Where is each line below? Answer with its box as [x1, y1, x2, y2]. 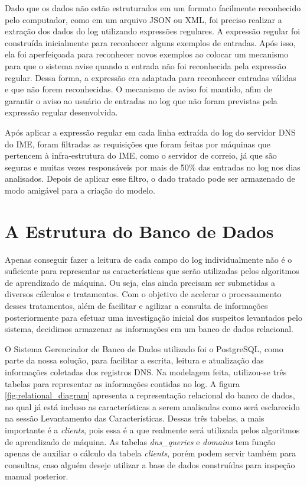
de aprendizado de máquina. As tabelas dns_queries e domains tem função [5, 435, 276, 448]
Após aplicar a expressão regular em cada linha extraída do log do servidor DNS [5, 125, 296, 138]
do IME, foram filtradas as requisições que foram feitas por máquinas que [5, 137, 271, 150]
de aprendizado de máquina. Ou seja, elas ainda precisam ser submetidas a [5, 276, 275, 288]
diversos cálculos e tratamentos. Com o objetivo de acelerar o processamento [5, 288, 282, 300]
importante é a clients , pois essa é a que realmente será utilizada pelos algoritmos [5, 423, 300, 436]
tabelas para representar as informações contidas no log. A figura [5, 377, 240, 390]
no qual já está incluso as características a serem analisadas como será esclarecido [5, 400, 300, 413]
